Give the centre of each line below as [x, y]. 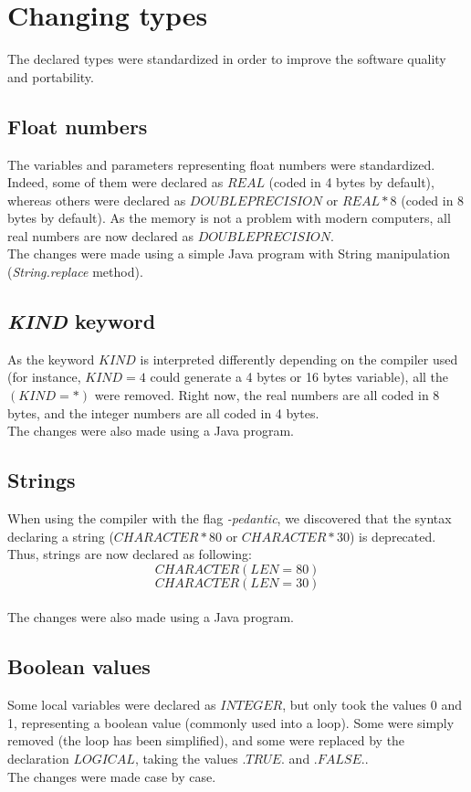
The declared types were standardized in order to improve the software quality [227, 59]
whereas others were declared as [97, 200]
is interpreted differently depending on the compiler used [299, 359]
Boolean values [79, 666]
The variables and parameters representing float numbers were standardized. [221, 164]
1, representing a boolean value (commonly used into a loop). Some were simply [231, 722]
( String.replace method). [75, 272]
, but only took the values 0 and [372, 705]
